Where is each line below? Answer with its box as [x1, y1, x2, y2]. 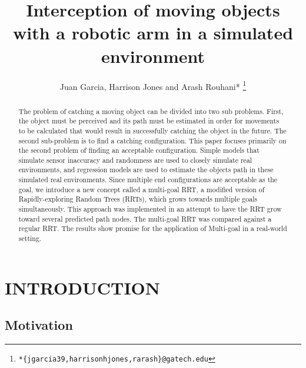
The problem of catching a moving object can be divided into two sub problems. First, [18, 106, 284, 116]
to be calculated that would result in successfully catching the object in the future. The [18, 125, 287, 135]
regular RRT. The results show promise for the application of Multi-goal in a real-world [18, 223, 287, 233]
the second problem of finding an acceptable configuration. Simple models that [18, 145, 260, 155]
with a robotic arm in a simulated [12, 21, 294, 45]
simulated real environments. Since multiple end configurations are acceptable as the [18, 175, 278, 185]
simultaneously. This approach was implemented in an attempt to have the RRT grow [18, 204, 282, 214]
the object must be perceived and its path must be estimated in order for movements [18, 116, 280, 126]
